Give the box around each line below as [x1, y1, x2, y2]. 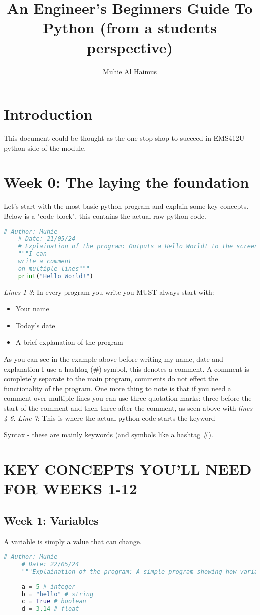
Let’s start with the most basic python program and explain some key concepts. [4, 201, 249, 211]
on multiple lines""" [18, 265, 90, 272]
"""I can [18, 250, 47, 258]
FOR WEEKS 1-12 [4, 478, 137, 499]
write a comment [18, 258, 72, 265]
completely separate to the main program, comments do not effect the [4, 373, 218, 384]
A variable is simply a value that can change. [4, 536, 142, 546]
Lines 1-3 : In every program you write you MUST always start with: [4, 286, 214, 297]
